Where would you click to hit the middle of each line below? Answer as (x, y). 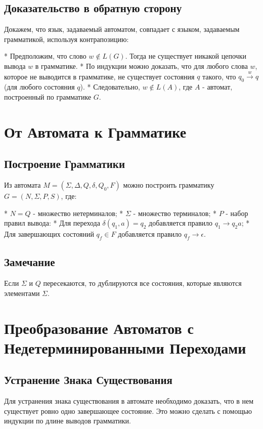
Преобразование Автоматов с (99, 328)
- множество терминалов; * (175, 213)
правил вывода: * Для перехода (52, 223)
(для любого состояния (39, 87)
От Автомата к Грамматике (95, 131)
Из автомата (23, 184)
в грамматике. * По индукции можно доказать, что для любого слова (141, 66)
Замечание (30, 262)
